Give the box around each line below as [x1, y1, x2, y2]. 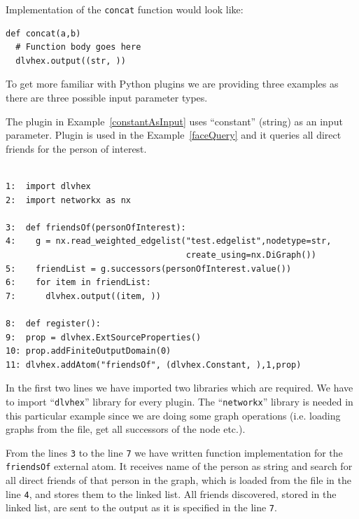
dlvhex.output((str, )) [15, 55, 126, 66]
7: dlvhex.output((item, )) [6, 291, 161, 301]
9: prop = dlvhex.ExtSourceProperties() [6, 332, 202, 342]
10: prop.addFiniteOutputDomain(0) [6, 346, 171, 357]
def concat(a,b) [6, 28, 81, 39]
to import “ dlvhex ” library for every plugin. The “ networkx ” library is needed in [6, 394, 353, 408]
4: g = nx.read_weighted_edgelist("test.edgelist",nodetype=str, [6, 236, 332, 247]
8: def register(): [6, 318, 101, 328]
